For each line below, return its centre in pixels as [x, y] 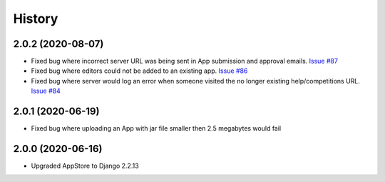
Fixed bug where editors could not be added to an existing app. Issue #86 [139, 71]
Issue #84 [46, 91]
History [36, 19]
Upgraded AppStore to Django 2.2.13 [85, 166]
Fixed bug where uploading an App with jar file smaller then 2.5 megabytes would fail [156, 128]
